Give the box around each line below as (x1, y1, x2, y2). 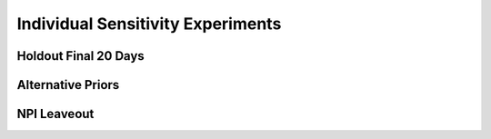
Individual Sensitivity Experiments (16, 14, 282, 34)
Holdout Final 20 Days (16, 48, 145, 64)
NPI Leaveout (16, 106, 95, 122)
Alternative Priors (16, 77, 120, 93)
